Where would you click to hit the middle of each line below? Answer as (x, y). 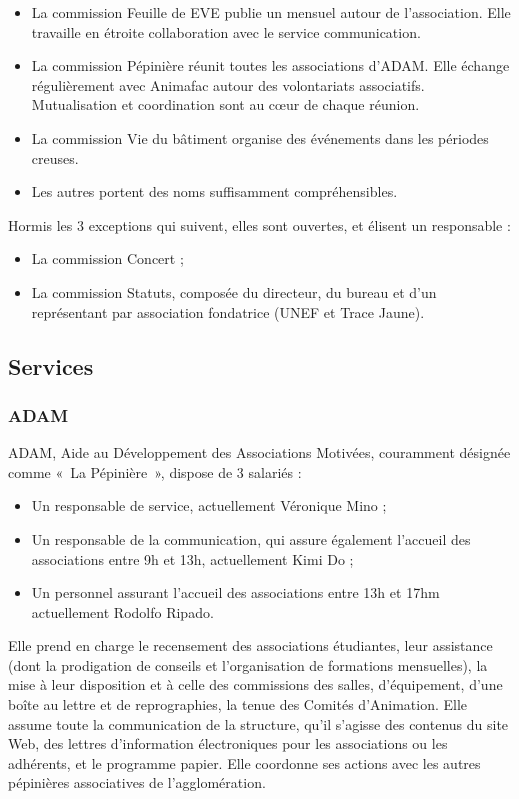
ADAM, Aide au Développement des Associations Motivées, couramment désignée (259, 452)
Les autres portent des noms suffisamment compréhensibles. (214, 191)
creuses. (55, 157)
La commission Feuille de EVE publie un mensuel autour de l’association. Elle (271, 12)
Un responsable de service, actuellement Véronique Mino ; (209, 505)
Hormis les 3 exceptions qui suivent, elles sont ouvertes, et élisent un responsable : (259, 224)
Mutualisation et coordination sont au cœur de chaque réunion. (225, 104)
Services (51, 365)
